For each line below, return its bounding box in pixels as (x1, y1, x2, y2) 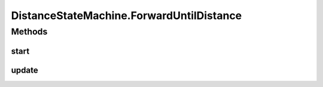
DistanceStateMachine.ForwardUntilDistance (11, 9, 242, 22)
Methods (11, 26, 48, 37)
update (11, 65, 38, 75)
